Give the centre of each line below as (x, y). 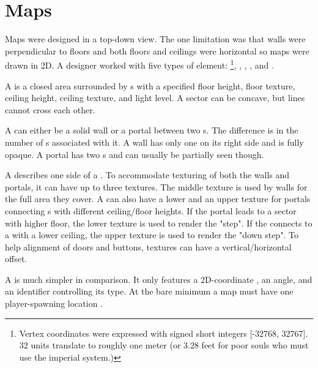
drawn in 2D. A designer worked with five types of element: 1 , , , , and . (139, 64)
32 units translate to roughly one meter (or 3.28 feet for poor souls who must (164, 345)
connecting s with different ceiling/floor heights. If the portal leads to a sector (151, 210)
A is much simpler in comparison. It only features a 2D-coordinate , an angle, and (159, 279)
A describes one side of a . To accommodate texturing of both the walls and (147, 175)
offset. (16, 259)
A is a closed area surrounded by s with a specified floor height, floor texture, (150, 85)
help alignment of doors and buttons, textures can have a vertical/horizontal (148, 246)
